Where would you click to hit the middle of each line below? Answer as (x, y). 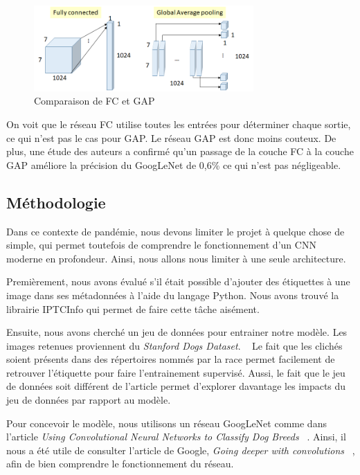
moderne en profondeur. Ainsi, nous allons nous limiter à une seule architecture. (176, 258)
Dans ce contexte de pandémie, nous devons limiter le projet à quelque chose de (175, 231)
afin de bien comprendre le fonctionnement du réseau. (120, 464)
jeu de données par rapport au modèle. (89, 400)
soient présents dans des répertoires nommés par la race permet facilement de (171, 359)
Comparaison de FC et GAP (94, 101)
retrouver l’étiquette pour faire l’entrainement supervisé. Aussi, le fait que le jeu (176, 372)
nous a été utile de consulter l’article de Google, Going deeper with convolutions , (181, 450)
